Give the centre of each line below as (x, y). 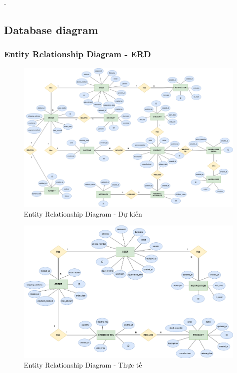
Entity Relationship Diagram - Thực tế (83, 365)
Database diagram (51, 29)
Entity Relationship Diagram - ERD (78, 54)
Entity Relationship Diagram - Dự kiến (83, 213)
